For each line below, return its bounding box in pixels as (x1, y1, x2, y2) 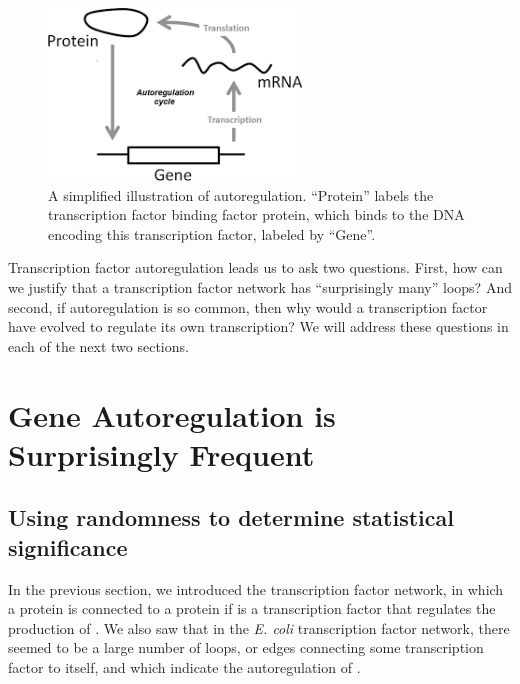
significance (8, 531, 128, 562)
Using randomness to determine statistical (8, 502, 454, 533)
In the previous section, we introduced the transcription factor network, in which (8, 578, 504, 599)
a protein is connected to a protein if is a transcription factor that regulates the (8, 598, 496, 619)
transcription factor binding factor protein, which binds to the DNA (48, 204, 465, 225)
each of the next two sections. (8, 335, 189, 356)
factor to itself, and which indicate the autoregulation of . (8, 656, 361, 677)
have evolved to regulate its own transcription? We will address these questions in (8, 316, 509, 337)
